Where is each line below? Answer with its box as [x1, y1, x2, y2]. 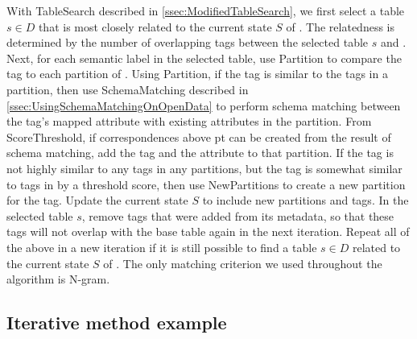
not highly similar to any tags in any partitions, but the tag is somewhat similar [6, 159, 403, 176]
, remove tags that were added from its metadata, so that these [81, 207, 394, 224]
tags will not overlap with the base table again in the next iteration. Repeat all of [6, 223, 410, 240]
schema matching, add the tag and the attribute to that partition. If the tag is [6, 144, 394, 161]
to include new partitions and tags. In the [202, 192, 409, 209]
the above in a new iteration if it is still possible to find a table [6, 238, 317, 255]
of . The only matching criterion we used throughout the [103, 254, 382, 271]
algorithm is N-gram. [6, 271, 110, 287]
